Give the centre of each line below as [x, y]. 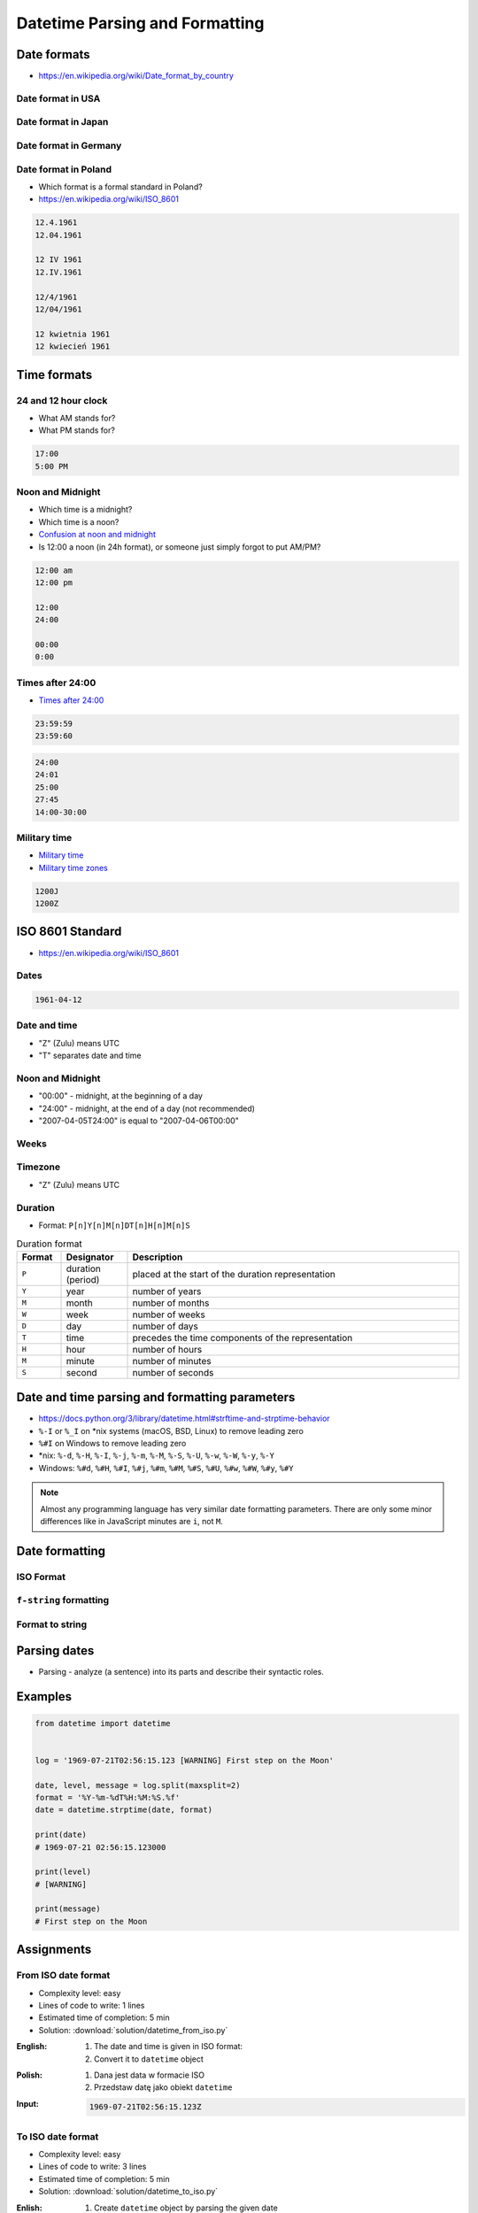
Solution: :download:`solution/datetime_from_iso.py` [133, 2030]
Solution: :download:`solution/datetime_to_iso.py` [128, 2192]
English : [32, 2047]
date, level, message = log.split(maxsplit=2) [138, 1785]
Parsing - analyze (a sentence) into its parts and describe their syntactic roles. [181, 1671]
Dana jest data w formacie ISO [150, 2075]
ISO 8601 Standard [69, 932]
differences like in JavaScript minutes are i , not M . [131, 1522]
